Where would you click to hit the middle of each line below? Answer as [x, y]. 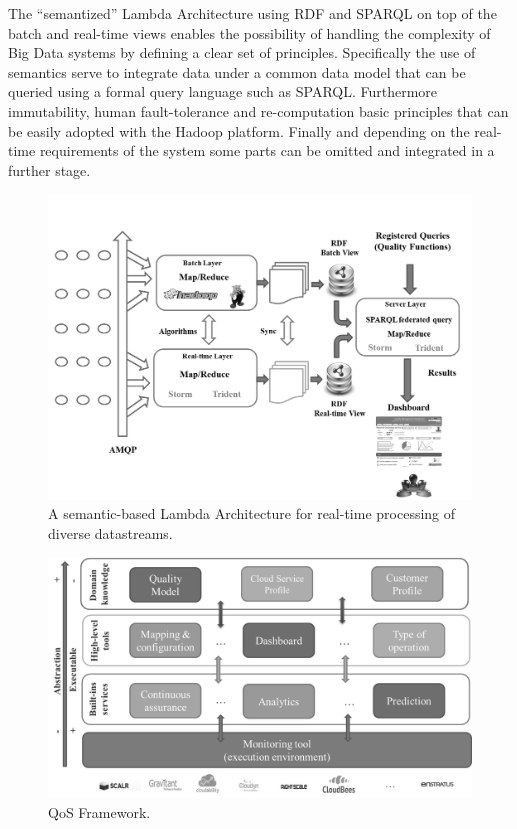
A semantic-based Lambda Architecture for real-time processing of [252, 513]
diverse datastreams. [110, 532]
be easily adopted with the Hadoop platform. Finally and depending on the [239, 130]
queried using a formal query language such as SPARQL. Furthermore [223, 91]
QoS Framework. [99, 811]
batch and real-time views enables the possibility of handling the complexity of [249, 32]
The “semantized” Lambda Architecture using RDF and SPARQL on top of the [252, 13]
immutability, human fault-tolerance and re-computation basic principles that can [258, 110]
